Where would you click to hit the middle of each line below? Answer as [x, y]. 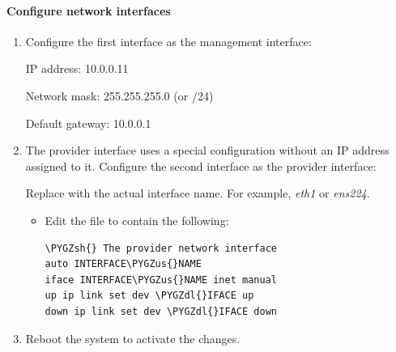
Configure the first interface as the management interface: [168, 41]
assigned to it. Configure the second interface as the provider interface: [201, 165]
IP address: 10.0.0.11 [77, 68]
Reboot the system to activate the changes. [133, 338]
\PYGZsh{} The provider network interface [161, 248]
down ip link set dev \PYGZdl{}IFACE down [161, 311]
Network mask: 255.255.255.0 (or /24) [119, 95]
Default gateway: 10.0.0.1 [88, 123]
